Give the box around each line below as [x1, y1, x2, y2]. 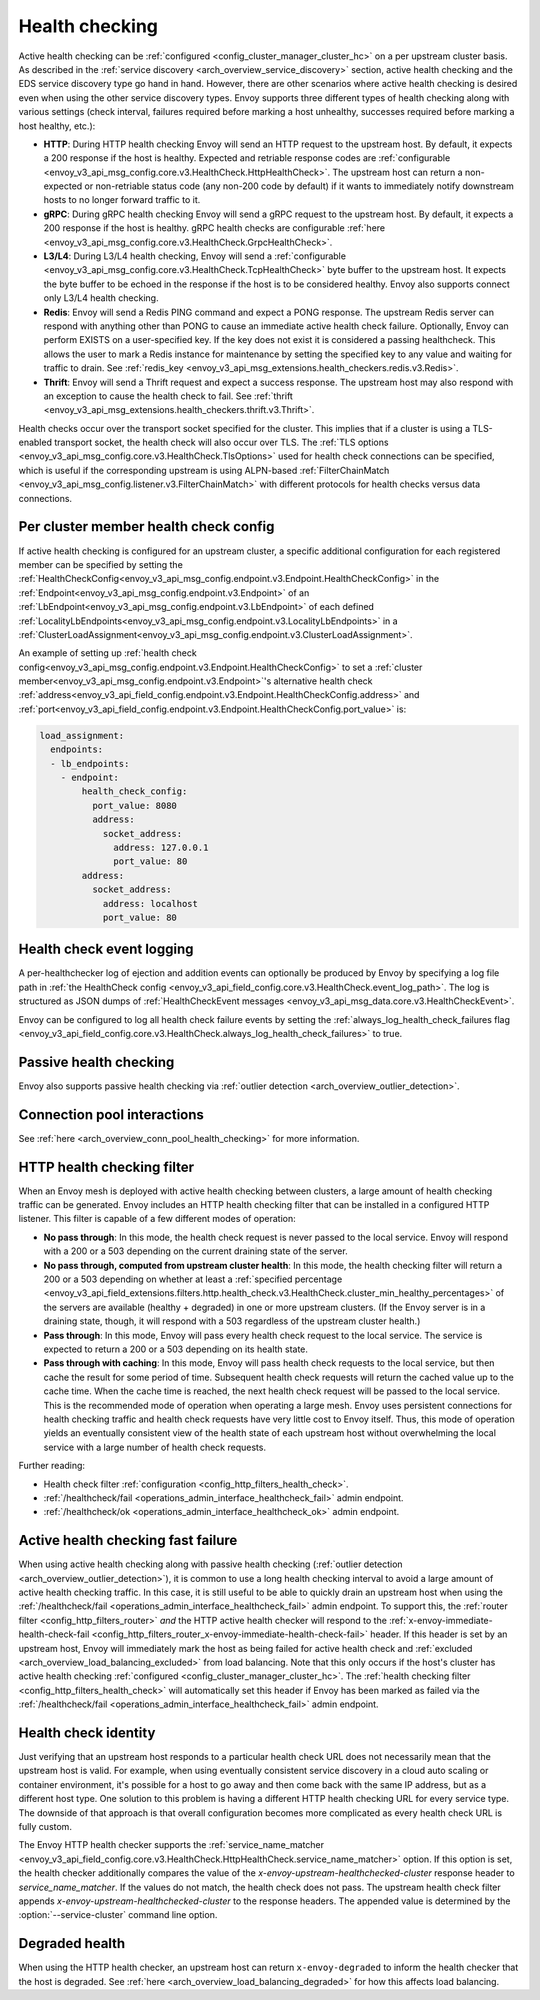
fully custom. [18, 1820, 72, 1832]
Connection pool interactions [18, 1106, 205, 1123]
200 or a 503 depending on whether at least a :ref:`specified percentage [43, 1273, 343, 1285]
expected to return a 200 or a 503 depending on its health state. [43, 1343, 309, 1355]
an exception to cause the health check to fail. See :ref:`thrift [43, 390, 294, 402]
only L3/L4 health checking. [43, 292, 159, 304]
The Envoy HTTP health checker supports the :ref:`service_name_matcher [18, 1839, 325, 1851]
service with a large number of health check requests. [43, 1441, 267, 1453]
